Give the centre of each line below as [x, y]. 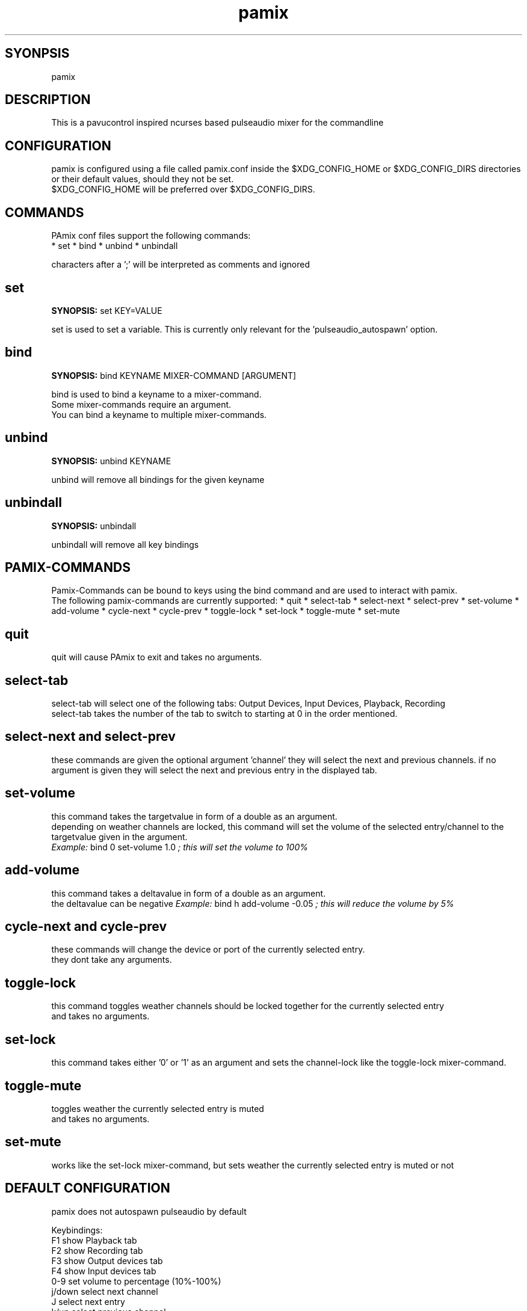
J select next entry [88, 1301]
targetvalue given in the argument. [119, 837]
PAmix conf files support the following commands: [151, 236]
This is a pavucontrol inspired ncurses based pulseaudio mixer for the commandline [217, 123]
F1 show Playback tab [94, 1240]
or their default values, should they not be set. [143, 179]
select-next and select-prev [90, 737]
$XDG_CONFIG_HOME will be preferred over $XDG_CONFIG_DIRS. [183, 189]
